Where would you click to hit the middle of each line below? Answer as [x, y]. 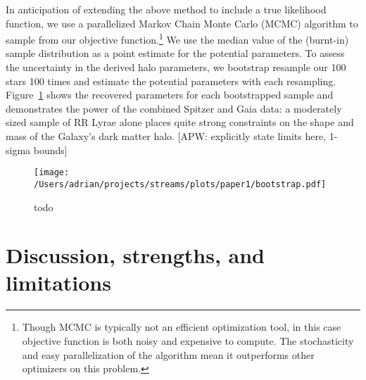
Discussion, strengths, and [135, 255]
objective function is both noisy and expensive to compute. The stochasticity [188, 341]
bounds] [50, 150]
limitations [58, 283]
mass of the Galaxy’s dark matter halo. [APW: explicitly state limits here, [166, 136]
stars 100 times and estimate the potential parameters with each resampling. [171, 81]
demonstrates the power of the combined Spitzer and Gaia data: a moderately [174, 108]
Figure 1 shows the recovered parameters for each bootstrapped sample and [170, 95]
